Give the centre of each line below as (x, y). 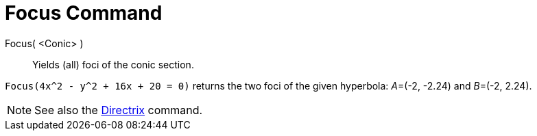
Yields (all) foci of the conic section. (113, 64)
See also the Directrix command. (119, 110)
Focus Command (84, 13)
